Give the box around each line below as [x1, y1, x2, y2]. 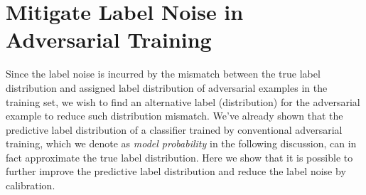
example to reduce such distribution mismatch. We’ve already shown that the [6, 108, 343, 123]
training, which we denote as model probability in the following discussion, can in [6, 136, 357, 151]
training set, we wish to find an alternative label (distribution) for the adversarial [6, 94, 360, 109]
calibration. [6, 178, 55, 193]
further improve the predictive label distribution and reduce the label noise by [6, 164, 346, 179]
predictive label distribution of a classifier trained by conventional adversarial [6, 122, 343, 137]
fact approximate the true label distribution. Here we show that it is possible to [6, 149, 353, 164]
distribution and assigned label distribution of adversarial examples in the [6, 80, 328, 95]
